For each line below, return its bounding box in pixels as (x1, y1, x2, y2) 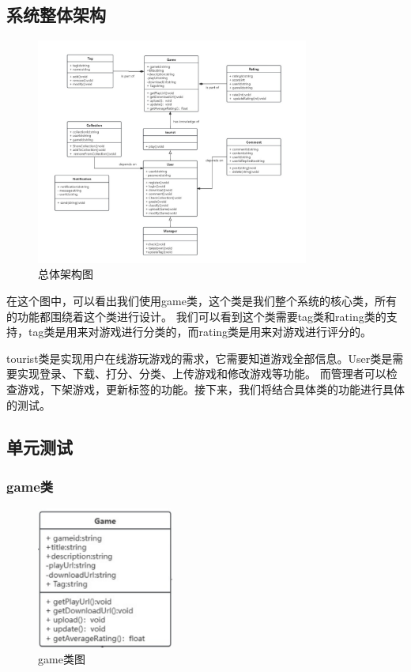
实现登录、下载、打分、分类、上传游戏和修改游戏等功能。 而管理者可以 (17, 365, 386, 382)
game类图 (38, 650, 85, 666)
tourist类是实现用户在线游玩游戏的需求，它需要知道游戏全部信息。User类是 (6, 349, 393, 366)
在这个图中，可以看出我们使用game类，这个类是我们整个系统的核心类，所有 (6, 292, 397, 308)
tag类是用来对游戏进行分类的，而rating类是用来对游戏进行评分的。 (28, 323, 372, 340)
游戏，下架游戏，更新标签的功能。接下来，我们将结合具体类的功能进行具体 (17, 380, 405, 397)
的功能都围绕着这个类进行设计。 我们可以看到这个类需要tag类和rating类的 (6, 308, 386, 324)
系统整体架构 (6, 2, 106, 27)
